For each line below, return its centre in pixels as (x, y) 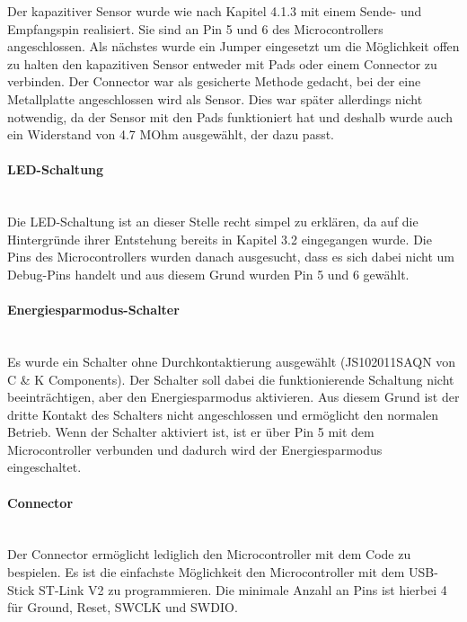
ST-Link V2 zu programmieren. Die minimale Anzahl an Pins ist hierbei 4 (242, 589)
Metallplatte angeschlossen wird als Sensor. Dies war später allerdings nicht (215, 98)
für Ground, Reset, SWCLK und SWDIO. (123, 607)
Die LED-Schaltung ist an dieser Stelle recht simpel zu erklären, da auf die (213, 222)
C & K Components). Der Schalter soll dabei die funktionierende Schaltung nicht (231, 379)
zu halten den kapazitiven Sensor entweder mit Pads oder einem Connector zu (222, 63)
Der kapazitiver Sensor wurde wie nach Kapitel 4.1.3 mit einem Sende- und (215, 11)
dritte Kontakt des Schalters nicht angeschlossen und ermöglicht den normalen (223, 414)
